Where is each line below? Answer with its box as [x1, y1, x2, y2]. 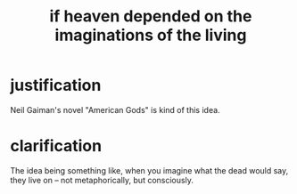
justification [10, 76, 102, 95]
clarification [10, 136, 102, 157]
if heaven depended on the [49, 6, 252, 27]
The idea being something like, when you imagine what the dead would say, [10, 165, 289, 175]
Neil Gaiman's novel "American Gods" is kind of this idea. [10, 104, 221, 115]
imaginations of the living [54, 25, 247, 45]
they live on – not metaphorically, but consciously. [10, 174, 194, 185]
